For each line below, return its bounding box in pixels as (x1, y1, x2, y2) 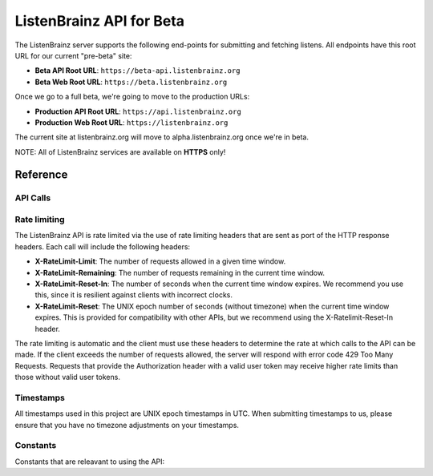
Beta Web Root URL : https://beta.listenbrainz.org (34, 77, 228, 87)
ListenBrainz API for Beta (14, 12, 184, 30)
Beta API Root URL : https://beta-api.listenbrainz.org (34, 66, 241, 75)
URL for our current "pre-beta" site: (14, 50, 132, 60)
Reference (14, 168, 68, 182)
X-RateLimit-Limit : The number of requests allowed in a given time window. (34, 256, 286, 266)
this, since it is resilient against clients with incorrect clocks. (34, 290, 233, 300)
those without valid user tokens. (14, 373, 120, 382)
